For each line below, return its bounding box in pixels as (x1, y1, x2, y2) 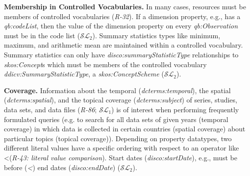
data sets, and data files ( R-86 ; (4, 104, 97, 114)
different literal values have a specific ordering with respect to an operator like (4, 143, 239, 153)
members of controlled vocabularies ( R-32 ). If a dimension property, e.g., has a (4, 11, 241, 21)
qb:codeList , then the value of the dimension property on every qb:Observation (4, 21, 238, 31)
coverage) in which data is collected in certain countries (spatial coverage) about (4, 124, 246, 134)
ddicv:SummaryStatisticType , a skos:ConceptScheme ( (4, 69, 164, 79)
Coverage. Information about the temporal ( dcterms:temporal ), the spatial (4, 85, 231, 95)
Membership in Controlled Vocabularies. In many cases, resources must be (4, 1, 246, 11)
